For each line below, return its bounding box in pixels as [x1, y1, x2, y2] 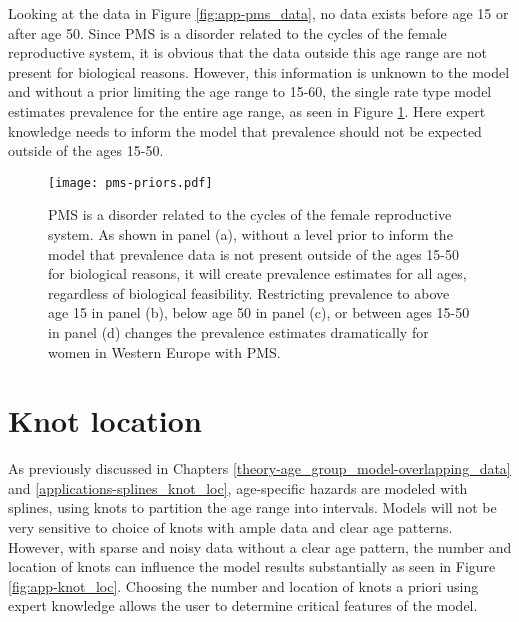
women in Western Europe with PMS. [48, 341, 281, 362]
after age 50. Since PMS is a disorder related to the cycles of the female [8, 22, 447, 43]
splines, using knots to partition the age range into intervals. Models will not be [8, 497, 497, 518]
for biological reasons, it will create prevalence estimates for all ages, [48, 263, 467, 284]
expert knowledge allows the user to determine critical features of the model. [8, 595, 478, 616]
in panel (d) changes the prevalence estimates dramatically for [48, 321, 429, 342]
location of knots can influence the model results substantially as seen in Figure [8, 556, 496, 577]
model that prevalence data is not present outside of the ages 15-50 [48, 243, 460, 264]
